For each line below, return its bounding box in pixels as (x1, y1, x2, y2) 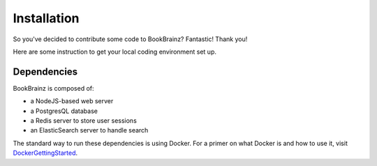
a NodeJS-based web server (30, 97, 114, 105)
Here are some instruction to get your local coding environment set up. (13, 47, 216, 56)
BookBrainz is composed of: (13, 84, 94, 92)
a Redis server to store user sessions (30, 116, 138, 125)
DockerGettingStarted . (13, 149, 78, 157)
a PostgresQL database (30, 107, 98, 115)
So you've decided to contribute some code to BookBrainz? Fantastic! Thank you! (13, 35, 248, 43)
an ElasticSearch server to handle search (30, 126, 149, 135)
